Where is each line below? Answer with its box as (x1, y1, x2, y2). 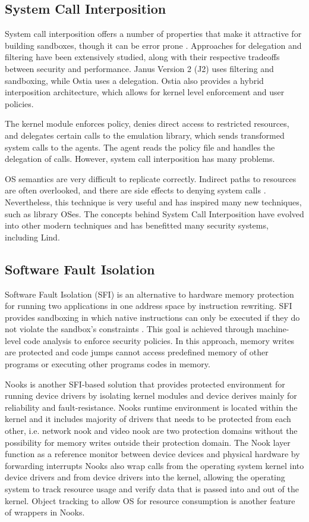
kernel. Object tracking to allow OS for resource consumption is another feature (5, 494, 295, 507)
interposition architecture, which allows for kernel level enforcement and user (5, 86, 285, 98)
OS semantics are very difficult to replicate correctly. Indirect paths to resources (5, 172, 297, 185)
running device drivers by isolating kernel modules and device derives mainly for (5, 389, 297, 402)
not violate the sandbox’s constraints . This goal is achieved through (5, 323, 254, 335)
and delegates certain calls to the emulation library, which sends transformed (5, 129, 285, 141)
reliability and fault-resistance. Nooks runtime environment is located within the (5, 401, 298, 413)
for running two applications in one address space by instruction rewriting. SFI (5, 299, 292, 312)
